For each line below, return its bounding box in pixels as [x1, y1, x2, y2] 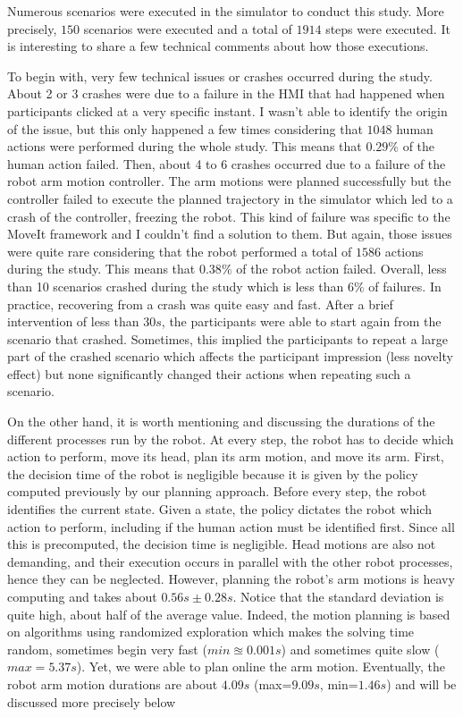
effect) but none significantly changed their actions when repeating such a [7, 364, 411, 383]
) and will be [386, 674, 457, 693]
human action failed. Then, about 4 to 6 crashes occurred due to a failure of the [7, 154, 446, 173]
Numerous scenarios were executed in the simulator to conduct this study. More [7, 2, 444, 20]
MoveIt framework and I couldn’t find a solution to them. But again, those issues [7, 224, 452, 243]
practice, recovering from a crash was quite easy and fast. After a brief [7, 294, 393, 313]
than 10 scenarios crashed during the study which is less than [7, 276, 344, 295]
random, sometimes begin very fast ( [7, 639, 207, 658]
